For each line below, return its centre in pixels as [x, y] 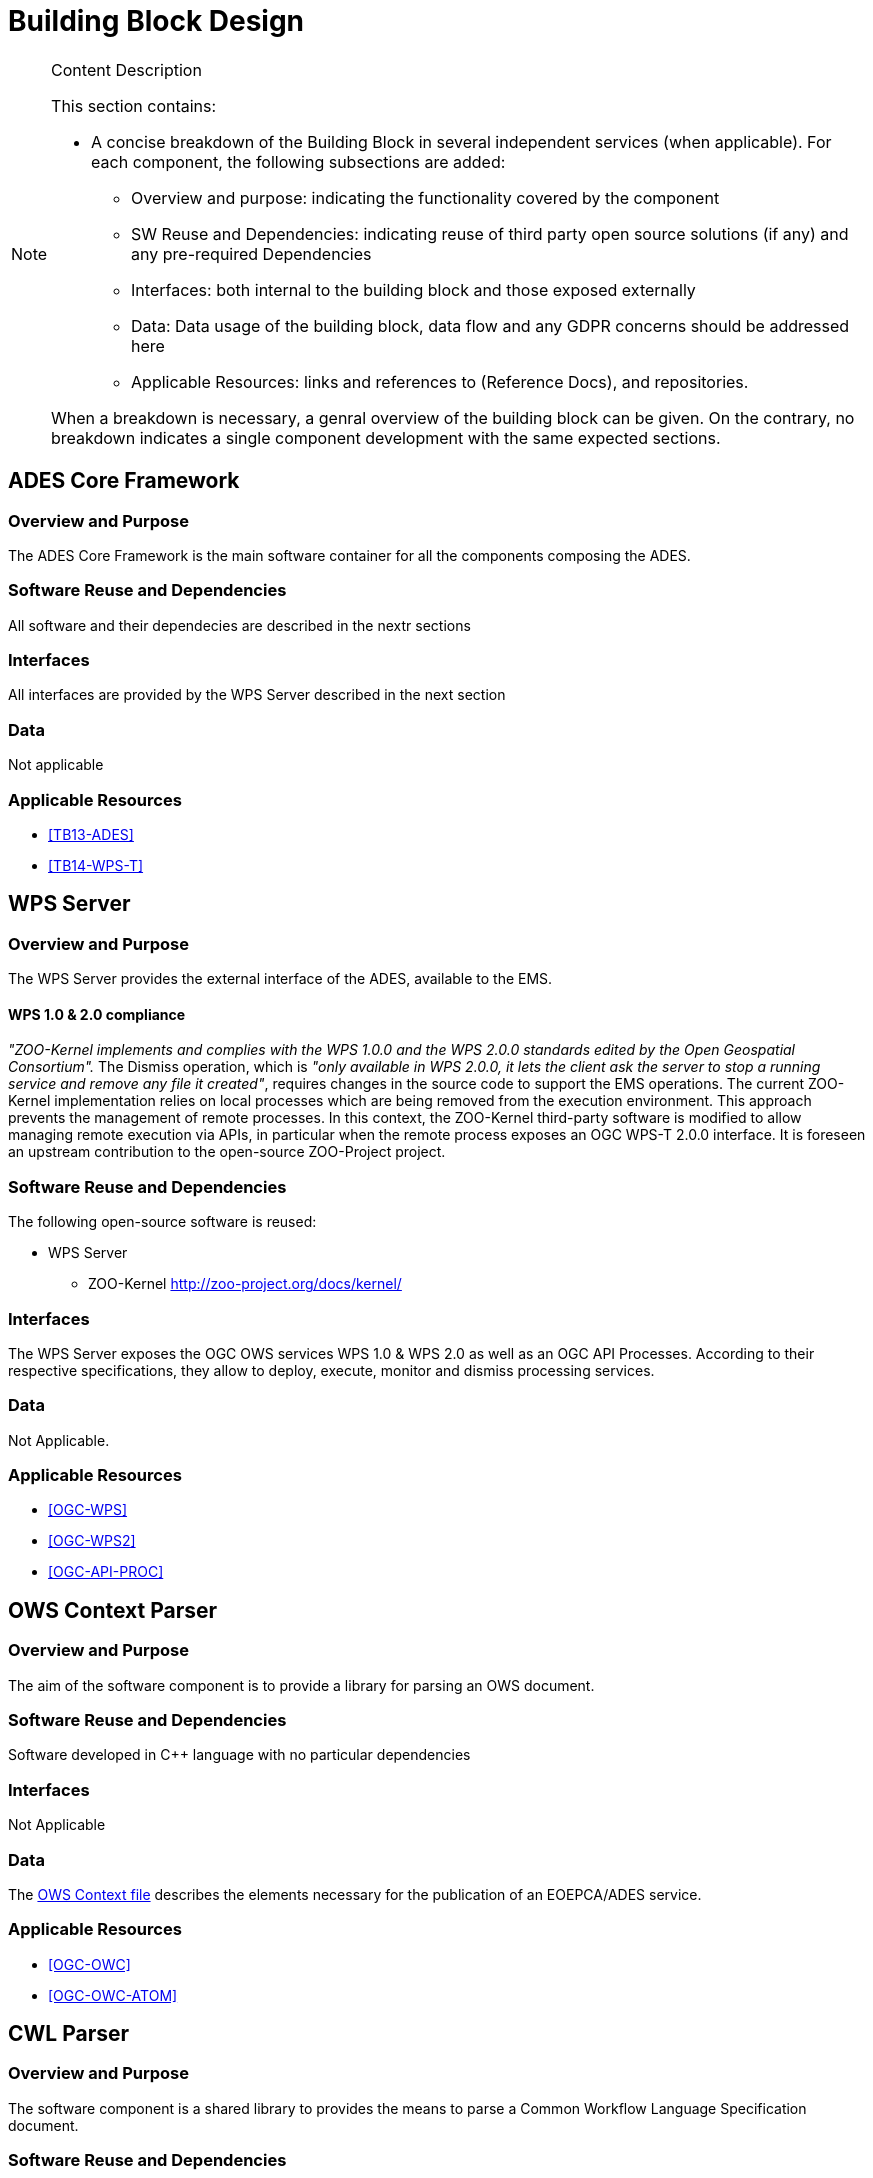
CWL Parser [69, 2034]
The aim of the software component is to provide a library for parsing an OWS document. [301, 1685]
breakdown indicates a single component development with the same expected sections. [386, 437]
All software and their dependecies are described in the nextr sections [239, 625]
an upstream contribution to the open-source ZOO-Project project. [227, 1152]
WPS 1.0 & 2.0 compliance [97, 1014]
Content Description [126, 69]
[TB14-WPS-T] [96, 865]
